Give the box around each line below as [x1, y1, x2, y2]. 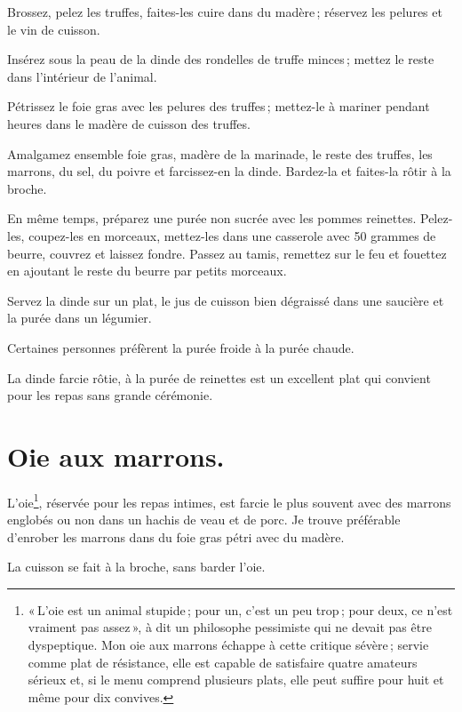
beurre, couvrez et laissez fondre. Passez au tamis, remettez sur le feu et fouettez [7, 244, 447, 262]
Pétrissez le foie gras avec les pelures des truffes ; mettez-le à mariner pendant [7, 97, 430, 116]
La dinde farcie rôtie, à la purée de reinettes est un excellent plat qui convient [7, 368, 431, 387]
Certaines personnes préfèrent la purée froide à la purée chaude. [7, 338, 354, 356]
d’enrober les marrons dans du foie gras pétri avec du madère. [7, 527, 345, 546]
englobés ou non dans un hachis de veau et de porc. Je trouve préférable [7, 510, 401, 529]
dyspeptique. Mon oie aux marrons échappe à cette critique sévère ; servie [28, 636, 429, 654]
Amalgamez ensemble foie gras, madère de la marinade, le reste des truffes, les [7, 144, 433, 163]
